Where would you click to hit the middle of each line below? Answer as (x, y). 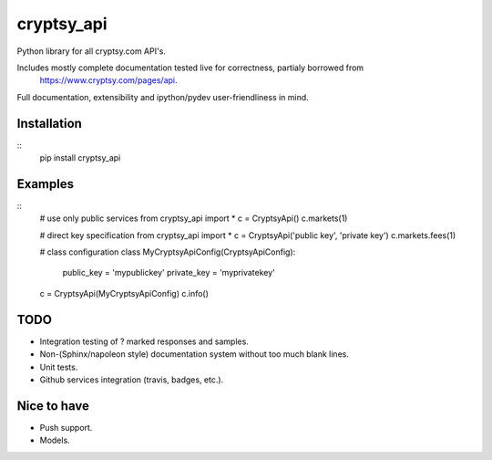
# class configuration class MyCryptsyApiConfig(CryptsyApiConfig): (168, 252)
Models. (55, 440)
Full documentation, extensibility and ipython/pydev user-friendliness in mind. (163, 97)
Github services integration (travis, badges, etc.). (132, 380)
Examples (46, 184)
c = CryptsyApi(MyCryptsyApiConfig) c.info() (124, 293)
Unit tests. (59, 367)
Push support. (66, 427)
